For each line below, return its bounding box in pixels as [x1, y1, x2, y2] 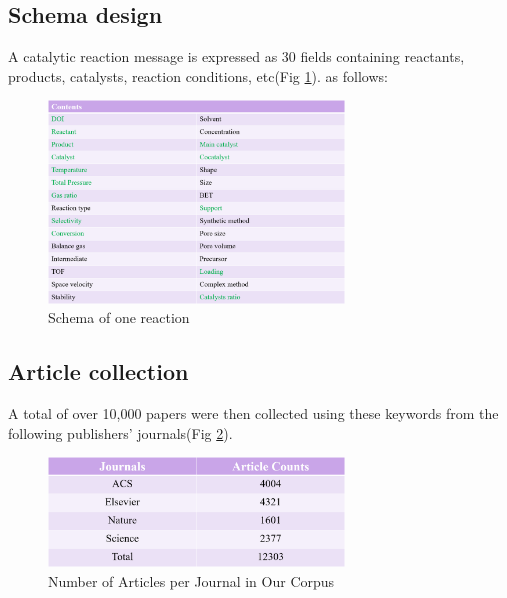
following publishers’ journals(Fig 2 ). [8, 422, 233, 443]
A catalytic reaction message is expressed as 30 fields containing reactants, [8, 46, 465, 67]
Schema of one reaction [48, 307, 190, 328]
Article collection [8, 356, 189, 387]
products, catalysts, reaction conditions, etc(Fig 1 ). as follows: [8, 65, 388, 86]
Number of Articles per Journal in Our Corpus [48, 570, 335, 591]
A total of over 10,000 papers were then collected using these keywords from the [8, 403, 499, 424]
